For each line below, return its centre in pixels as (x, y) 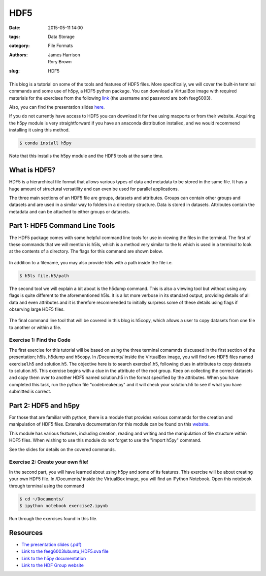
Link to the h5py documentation (54, 558)
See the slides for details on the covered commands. (63, 449)
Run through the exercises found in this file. (53, 518)
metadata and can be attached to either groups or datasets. (69, 211)
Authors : (18, 55)
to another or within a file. (35, 327)
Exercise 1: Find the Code (40, 340)
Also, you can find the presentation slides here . (57, 107)
